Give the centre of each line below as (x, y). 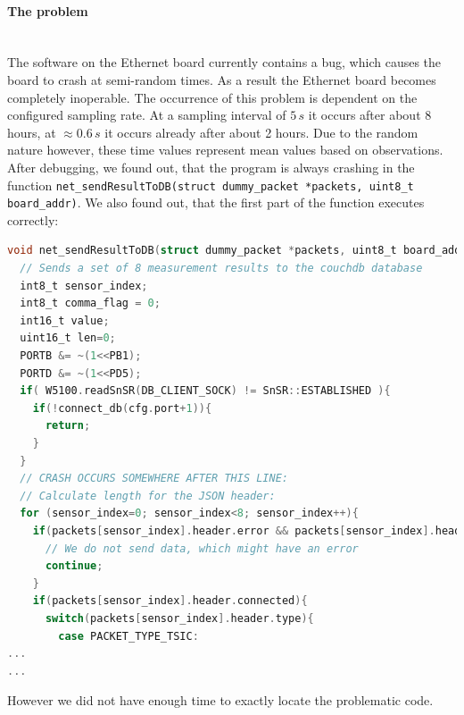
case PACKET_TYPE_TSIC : (128, 636)
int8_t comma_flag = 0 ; (90, 303)
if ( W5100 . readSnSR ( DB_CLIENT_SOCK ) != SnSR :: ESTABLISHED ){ (205, 391)
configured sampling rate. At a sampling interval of (147, 115)
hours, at (32, 132)
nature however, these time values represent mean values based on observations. (225, 150)
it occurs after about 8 (370, 115)
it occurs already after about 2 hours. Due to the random (261, 132)
